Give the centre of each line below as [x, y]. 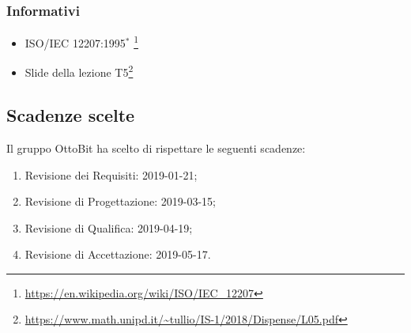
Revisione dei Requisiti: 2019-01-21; [111, 174]
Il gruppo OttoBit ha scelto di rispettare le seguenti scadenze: [156, 148]
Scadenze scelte [71, 115]
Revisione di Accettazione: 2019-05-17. [118, 254]
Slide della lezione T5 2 [79, 71]
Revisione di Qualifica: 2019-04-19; [109, 227]
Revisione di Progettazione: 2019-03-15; [121, 201]
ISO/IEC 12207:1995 [75, 42]
